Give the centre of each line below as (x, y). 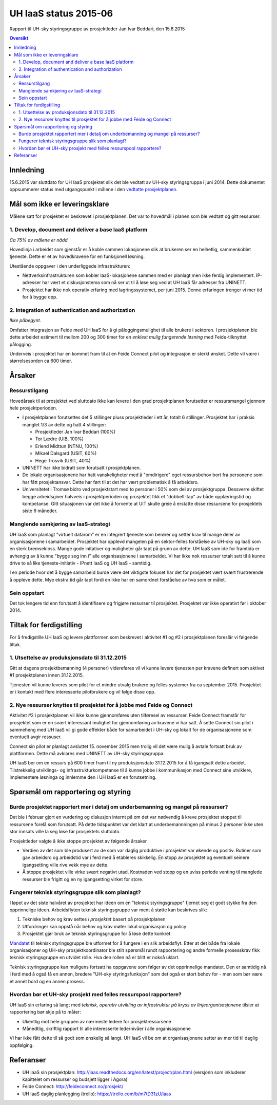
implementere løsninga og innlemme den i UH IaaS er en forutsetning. (83, 777)
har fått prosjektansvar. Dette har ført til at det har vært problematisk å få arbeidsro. (111, 482)
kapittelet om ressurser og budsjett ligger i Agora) (75, 1079)
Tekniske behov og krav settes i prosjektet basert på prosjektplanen (94, 919)
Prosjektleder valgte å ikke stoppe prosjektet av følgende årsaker (78, 841)
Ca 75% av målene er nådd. (39, 240)
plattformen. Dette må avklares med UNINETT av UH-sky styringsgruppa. (87, 754)
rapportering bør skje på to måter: (45, 1012)
